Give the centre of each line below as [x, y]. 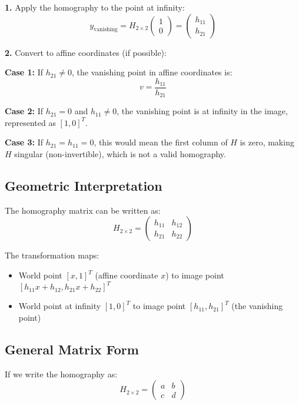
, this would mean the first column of [161, 142]
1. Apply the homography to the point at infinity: [95, 7]
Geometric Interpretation [84, 186]
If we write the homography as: [61, 374]
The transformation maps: [52, 255]
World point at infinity [60, 306]
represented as [30, 122]
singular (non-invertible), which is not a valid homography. [120, 154]
